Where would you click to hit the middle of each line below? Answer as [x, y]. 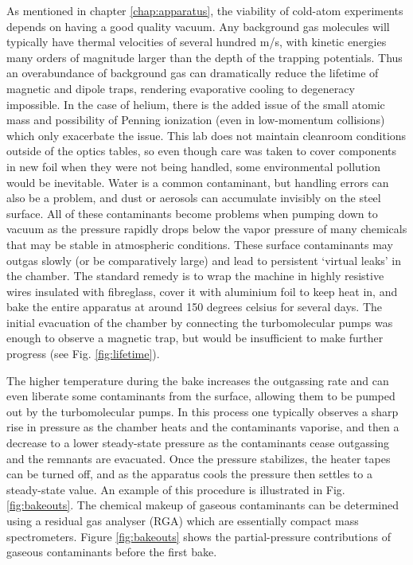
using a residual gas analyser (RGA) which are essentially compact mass [183, 520]
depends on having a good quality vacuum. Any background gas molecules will [198, 26]
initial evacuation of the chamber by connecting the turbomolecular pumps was [200, 322]
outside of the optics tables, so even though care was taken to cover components [202, 151]
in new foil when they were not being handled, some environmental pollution [193, 166]
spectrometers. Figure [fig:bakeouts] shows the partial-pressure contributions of [199, 536]
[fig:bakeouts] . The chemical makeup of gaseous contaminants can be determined [203, 505]
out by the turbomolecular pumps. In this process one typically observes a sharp [203, 411]
